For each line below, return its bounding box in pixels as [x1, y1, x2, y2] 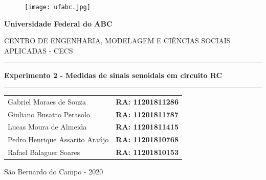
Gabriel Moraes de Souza [8, 96, 86, 107]
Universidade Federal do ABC [4, 18, 113, 29]
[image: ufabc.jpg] [25, 4, 91, 11]
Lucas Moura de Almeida [8, 121, 87, 132]
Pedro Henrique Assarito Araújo [8, 134, 109, 145]
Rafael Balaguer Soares [8, 147, 80, 158]
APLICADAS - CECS [4, 45, 73, 56]
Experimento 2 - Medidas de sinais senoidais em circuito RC [4, 70, 223, 81]
